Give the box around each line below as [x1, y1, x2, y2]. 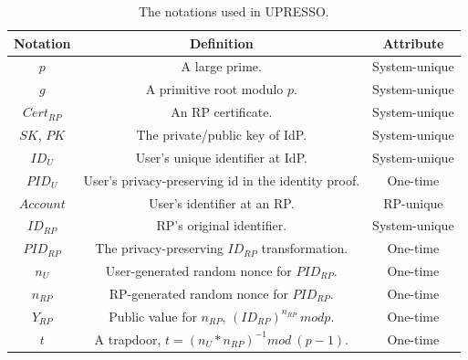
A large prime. [181, 57, 262, 76]
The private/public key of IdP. [136, 124, 307, 143]
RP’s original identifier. [156, 216, 287, 235]
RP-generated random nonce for [109, 283, 288, 302]
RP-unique [383, 193, 443, 212]
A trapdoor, [94, 329, 161, 348]
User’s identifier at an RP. [148, 193, 295, 212]
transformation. [261, 238, 348, 258]
